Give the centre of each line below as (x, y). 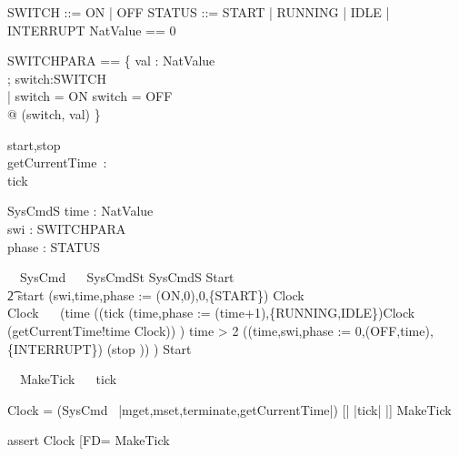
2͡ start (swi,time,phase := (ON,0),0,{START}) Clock (156, 294)
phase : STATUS (54, 246)
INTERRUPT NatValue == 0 (92, 30)
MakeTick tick (68, 379)
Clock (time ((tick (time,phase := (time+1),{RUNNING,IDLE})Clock (211, 313)
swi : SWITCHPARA (67, 228)
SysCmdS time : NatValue (80, 211)
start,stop (34, 144)
